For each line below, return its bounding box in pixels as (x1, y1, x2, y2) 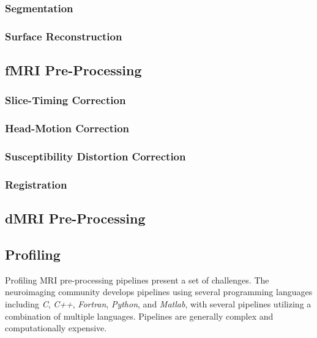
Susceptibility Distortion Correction (5, 149, 186, 164)
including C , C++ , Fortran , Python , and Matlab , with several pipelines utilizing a (5, 298, 311, 310)
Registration (5, 176, 67, 192)
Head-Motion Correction (5, 121, 130, 136)
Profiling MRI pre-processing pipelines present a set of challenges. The (5, 273, 269, 286)
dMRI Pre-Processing (5, 209, 146, 228)
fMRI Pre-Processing (5, 61, 142, 80)
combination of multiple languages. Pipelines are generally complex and (5, 309, 274, 322)
